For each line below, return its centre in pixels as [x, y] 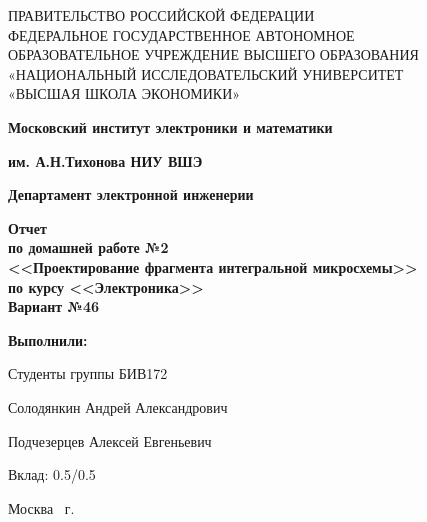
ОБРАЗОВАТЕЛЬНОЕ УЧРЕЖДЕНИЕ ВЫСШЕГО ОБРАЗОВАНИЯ [213, 54]
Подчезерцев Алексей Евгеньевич [110, 440]
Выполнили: [48, 339]
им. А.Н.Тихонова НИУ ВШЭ [105, 160]
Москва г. [41, 507]
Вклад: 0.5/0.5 [52, 474]
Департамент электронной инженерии [131, 194]
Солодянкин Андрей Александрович [118, 406]
